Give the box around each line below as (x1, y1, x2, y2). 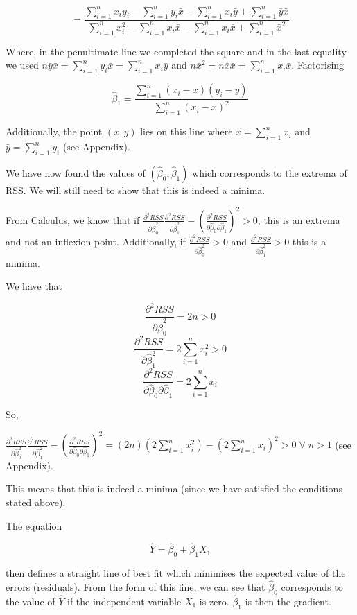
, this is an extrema (257, 212, 340, 227)
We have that (6, 279, 63, 293)
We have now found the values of (6, 165, 146, 180)
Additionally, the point (6, 124, 103, 139)
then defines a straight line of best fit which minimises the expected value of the (6, 566, 346, 580)
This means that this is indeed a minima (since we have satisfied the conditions (6, 481, 342, 496)
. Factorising (291, 58, 345, 72)
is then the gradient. (245, 594, 331, 608)
